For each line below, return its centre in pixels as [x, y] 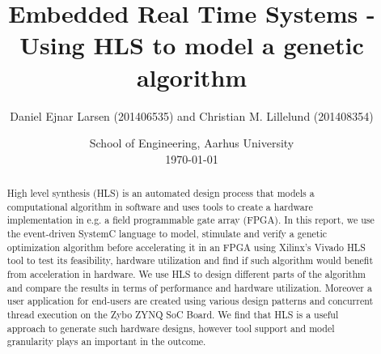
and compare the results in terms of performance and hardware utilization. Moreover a [189, 287]
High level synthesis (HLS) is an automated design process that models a [161, 193]
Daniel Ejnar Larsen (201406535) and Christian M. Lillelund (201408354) [192, 115]
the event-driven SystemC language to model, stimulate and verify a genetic [167, 234]
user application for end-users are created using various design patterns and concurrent [190, 301]
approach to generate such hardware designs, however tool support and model [171, 328]
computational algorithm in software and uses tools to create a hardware [160, 206]
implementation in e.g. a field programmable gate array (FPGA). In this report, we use [190, 220]
